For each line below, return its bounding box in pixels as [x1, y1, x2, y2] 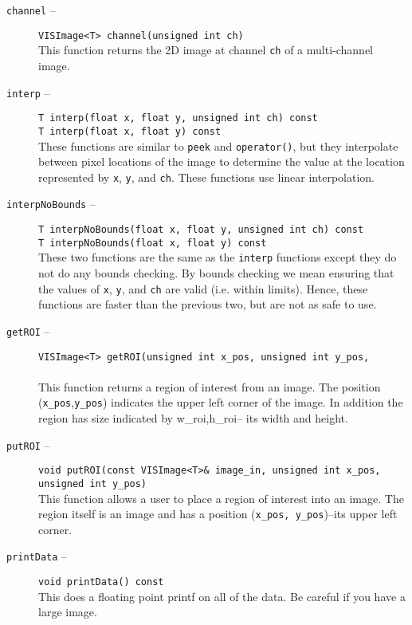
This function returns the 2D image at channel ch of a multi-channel [38, 41, 373, 58]
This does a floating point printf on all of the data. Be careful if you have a [38, 588, 406, 604]
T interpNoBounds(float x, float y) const [38, 237, 267, 249]
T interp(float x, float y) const [38, 125, 222, 137]
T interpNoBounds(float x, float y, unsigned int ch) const [38, 224, 364, 236]
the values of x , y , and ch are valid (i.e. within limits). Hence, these [38, 280, 368, 297]
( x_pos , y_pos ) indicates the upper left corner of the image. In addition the [38, 394, 403, 411]
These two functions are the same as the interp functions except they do [38, 249, 397, 265]
